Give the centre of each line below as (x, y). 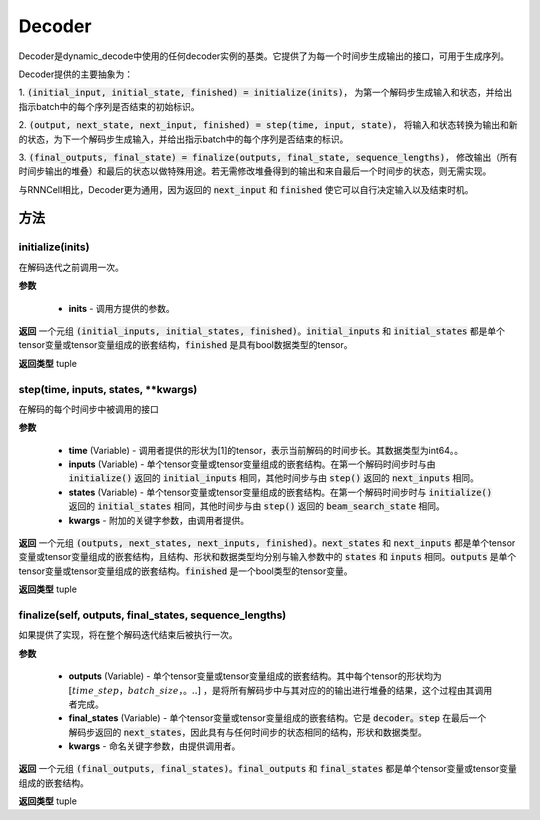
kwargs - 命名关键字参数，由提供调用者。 (154, 746)
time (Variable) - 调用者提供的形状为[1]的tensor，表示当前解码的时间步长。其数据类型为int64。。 (266, 450)
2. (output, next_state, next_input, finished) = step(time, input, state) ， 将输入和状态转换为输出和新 (268, 125)
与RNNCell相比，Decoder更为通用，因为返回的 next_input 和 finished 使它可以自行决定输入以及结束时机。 (246, 189)
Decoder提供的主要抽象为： (76, 74)
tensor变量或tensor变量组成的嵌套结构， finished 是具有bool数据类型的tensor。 (185, 345)
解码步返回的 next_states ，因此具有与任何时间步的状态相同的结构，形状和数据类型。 (247, 732)
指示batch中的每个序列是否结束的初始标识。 (109, 106)
